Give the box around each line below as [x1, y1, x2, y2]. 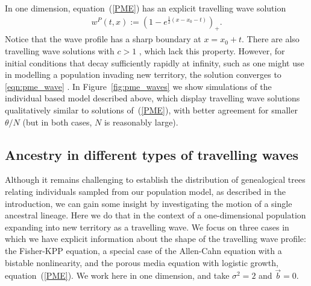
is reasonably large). [104, 115, 178, 128]
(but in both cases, [22, 115, 92, 128]
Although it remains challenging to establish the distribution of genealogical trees [5, 173, 306, 186]
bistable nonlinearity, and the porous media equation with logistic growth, [5, 256, 278, 269]
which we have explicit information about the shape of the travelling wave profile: [5, 232, 306, 245]
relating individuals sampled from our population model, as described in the [5, 185, 286, 197]
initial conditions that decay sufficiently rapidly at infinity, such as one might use [5, 56, 304, 69]
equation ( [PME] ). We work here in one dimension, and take [5, 269, 230, 282]
